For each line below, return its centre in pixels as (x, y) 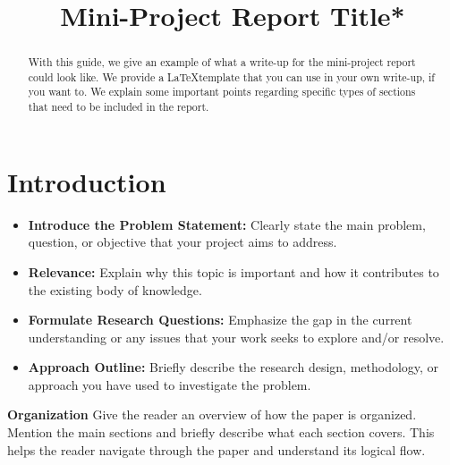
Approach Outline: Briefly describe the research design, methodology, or (233, 367)
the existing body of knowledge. (115, 289)
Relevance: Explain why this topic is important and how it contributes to (233, 271)
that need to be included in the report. (119, 107)
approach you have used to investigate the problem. (170, 384)
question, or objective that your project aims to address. (183, 242)
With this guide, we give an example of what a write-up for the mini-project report (222, 62)
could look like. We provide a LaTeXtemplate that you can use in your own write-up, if (231, 76)
